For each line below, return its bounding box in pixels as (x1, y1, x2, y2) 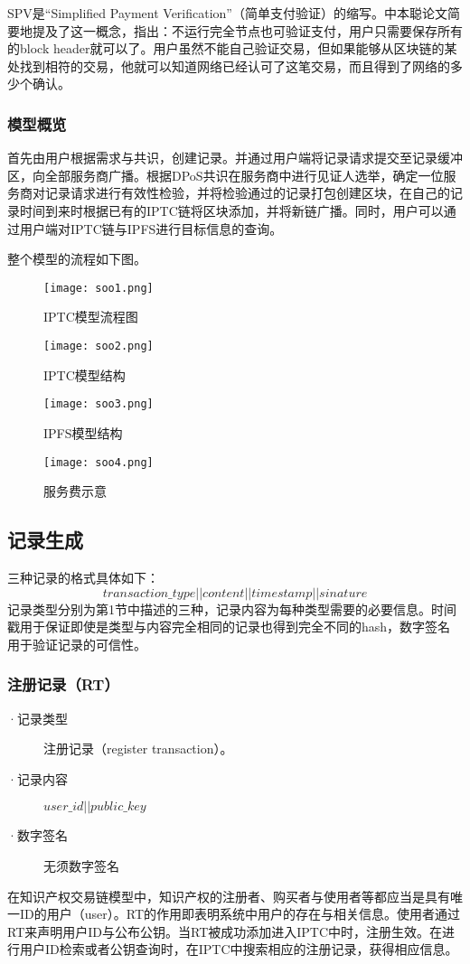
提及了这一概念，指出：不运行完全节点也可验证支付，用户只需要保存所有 (32, 21, 463, 40)
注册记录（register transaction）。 (43, 739, 233, 758)
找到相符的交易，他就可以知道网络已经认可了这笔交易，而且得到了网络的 (19, 56, 450, 75)
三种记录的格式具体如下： (7, 567, 159, 586)
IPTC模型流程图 (43, 307, 138, 326)
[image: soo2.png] (43, 340, 154, 352)
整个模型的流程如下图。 (7, 249, 146, 268)
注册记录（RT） (7, 673, 119, 696)
